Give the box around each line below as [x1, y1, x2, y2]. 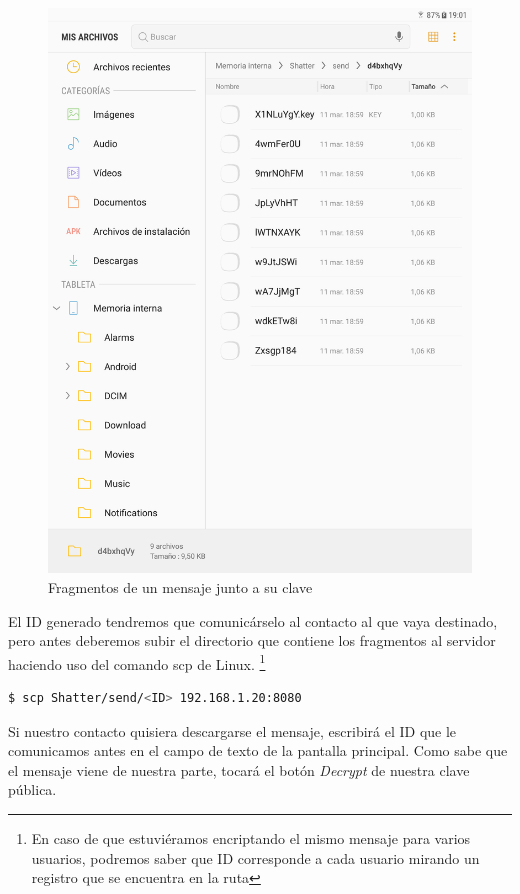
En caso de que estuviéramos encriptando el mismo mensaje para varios [31, 827, 471, 848]
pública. [8, 779, 57, 800]
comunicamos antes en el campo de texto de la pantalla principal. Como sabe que [8, 740, 508, 761]
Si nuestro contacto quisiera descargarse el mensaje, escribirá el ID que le [8, 720, 457, 741]
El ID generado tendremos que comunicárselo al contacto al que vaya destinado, [8, 610, 498, 631]
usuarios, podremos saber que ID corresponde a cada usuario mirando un [31, 847, 480, 868]
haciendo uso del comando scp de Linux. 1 [8, 650, 266, 674]
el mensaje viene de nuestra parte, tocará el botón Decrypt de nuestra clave [8, 759, 470, 780]
